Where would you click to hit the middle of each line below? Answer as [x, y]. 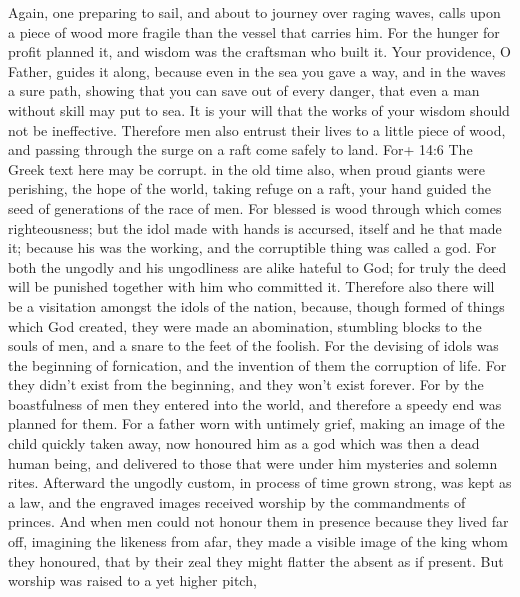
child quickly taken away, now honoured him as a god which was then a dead [244, 443]
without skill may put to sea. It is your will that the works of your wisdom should [259, 109]
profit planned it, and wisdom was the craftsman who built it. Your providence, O [259, 51]
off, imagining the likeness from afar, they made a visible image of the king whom [258, 541]
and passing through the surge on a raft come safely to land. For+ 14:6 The [240, 149]
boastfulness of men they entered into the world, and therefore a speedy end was [255, 403]
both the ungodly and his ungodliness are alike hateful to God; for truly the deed [257, 266]
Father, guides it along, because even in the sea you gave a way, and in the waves [257, 70]
